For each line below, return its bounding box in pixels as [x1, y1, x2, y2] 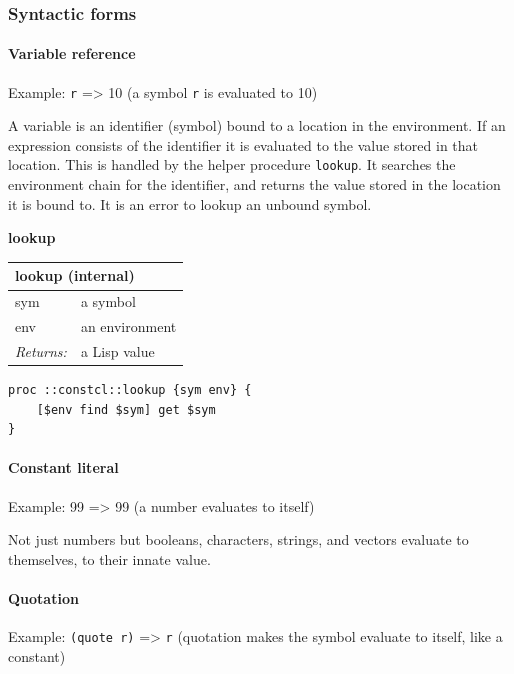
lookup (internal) [15, 265, 135, 286]
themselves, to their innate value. [8, 548, 211, 569]
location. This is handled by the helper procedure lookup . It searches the [8, 154, 456, 175]
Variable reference [8, 43, 136, 64]
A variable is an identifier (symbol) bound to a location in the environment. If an [8, 115, 506, 136]
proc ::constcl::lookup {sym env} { [8, 383, 252, 398]
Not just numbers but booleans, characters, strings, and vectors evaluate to [8, 529, 469, 550]
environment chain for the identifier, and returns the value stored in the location [8, 174, 501, 195]
